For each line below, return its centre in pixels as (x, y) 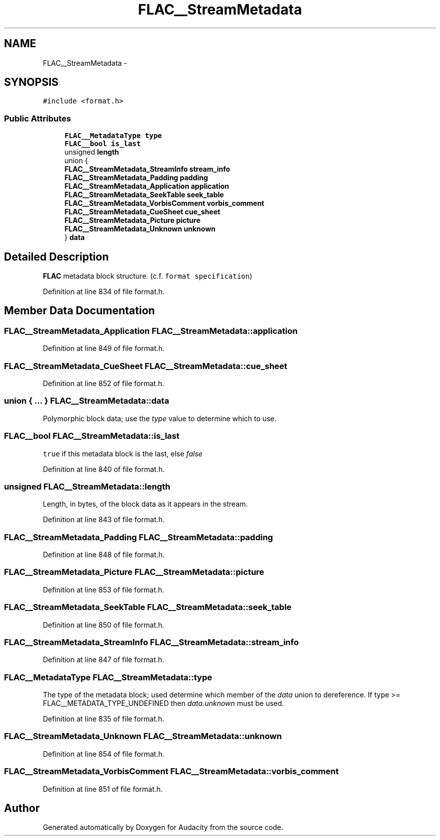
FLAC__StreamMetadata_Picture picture (133, 220)
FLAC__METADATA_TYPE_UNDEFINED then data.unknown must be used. (163, 703)
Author (22, 808)
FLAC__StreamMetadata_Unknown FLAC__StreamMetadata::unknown (143, 736)
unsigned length (92, 152)
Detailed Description (57, 257)
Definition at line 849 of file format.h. (104, 348)
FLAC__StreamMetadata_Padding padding (136, 178)
